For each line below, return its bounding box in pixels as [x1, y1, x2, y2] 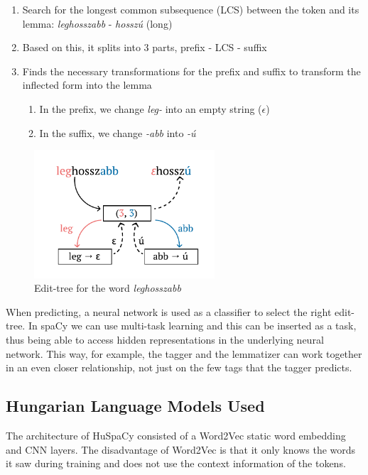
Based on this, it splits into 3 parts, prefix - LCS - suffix [22, 40, 267, 55]
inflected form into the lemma [22, 77, 152, 92]
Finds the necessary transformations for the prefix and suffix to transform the [22, 63, 361, 78]
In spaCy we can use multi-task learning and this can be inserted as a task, [28, 318, 357, 333]
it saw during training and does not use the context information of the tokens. [6, 456, 346, 471]
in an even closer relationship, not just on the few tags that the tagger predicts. [6, 360, 352, 375]
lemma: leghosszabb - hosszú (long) [22, 16, 173, 31]
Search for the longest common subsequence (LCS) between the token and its [22, 2, 359, 16]
